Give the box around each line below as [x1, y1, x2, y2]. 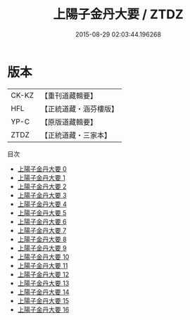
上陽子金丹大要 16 [17, 305, 70, 314]
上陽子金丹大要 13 [17, 279, 70, 287]
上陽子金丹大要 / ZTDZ [52, 6, 184, 23]
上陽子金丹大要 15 [17, 296, 69, 305]
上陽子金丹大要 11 [17, 261, 68, 269]
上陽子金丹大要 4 [17, 200, 67, 208]
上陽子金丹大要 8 [17, 235, 67, 243]
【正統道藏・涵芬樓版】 [40, 103, 118, 113]
